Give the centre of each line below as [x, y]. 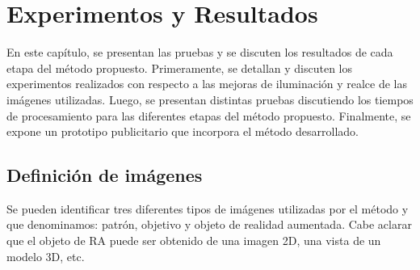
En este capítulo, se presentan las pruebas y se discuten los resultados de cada [200, 52]
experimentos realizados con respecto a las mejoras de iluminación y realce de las [207, 84]
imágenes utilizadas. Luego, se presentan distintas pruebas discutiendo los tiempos [210, 99]
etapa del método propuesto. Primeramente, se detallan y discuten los [179, 67]
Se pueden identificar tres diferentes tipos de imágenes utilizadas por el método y [208, 208]
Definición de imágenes [105, 175]
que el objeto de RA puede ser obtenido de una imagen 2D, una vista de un [194, 240]
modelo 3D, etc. [46, 256]
